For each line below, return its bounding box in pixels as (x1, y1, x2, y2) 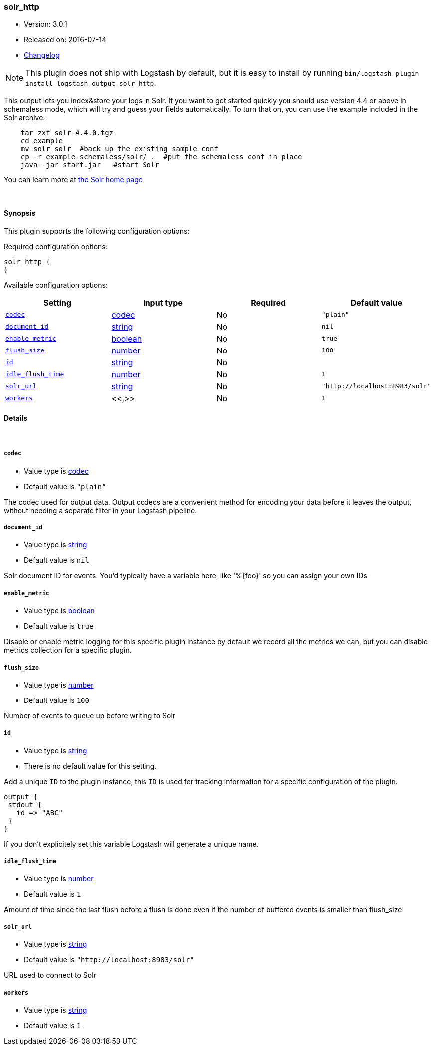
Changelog (24, 51, 60, 60)
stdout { (8, 800, 42, 809)
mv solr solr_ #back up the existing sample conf (20, 145, 218, 153)
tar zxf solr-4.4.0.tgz (20, 129, 114, 137)
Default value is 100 (24, 696, 89, 704)
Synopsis (4, 208, 36, 217)
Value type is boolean (24, 606, 95, 615)
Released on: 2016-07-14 (24, 35, 107, 44)
